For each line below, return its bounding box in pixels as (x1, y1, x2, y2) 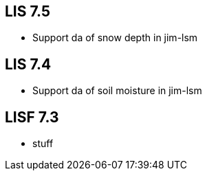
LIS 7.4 (5, 55, 52, 73)
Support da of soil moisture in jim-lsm (32, 85, 202, 97)
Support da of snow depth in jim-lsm (32, 32, 198, 44)
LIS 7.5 (5, 3, 51, 20)
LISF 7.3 (5, 108, 59, 126)
